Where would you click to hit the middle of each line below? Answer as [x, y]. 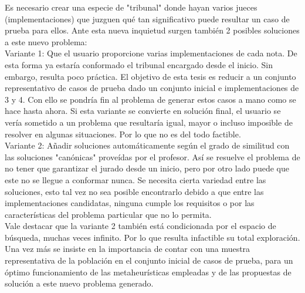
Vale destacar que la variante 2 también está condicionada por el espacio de [140, 226]
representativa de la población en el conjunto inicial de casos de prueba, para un [149, 260]
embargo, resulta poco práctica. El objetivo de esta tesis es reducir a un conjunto [150, 76]
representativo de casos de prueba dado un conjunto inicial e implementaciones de [152, 88]
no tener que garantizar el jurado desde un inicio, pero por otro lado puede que [147, 168]
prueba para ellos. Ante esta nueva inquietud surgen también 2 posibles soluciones [152, 30]
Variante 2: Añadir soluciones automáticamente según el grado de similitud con [147, 145]
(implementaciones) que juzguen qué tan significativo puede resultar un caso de [147, 18]
